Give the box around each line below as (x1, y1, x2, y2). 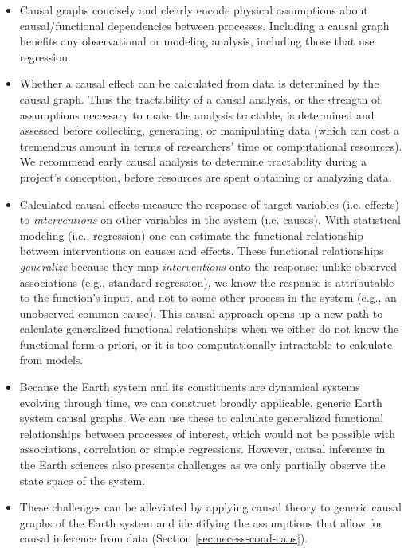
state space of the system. (19, 472, 146, 488)
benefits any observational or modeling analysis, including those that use (19, 33, 375, 49)
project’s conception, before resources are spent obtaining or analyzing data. (19, 168, 392, 185)
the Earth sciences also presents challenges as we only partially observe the (19, 456, 386, 473)
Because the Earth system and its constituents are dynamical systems (19, 378, 360, 395)
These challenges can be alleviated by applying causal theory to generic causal (19, 499, 402, 515)
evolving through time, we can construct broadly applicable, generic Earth (19, 393, 382, 410)
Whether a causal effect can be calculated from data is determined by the (19, 75, 379, 92)
